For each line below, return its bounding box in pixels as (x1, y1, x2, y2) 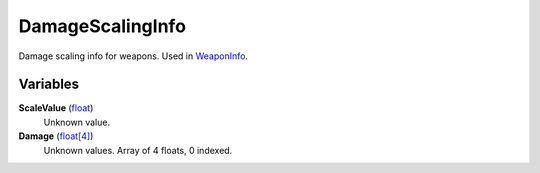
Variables (18, 76, 80, 93)
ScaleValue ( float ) (18, 102, 94, 114)
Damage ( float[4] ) (18, 130, 94, 142)
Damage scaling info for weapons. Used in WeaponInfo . (18, 50, 249, 62)
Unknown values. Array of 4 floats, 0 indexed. (43, 144, 233, 156)
